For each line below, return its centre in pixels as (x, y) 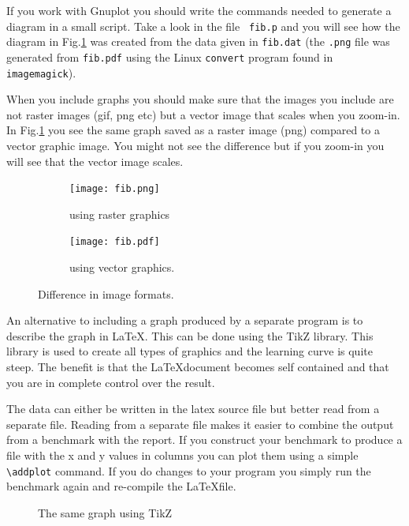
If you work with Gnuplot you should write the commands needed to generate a (199, 10)
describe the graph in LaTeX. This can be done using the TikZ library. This (190, 335)
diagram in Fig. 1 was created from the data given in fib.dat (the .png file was (198, 41)
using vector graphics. (122, 267)
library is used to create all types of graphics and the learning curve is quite (190, 351)
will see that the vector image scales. (95, 161)
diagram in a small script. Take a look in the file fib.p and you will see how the (203, 26)
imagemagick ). (41, 72)
